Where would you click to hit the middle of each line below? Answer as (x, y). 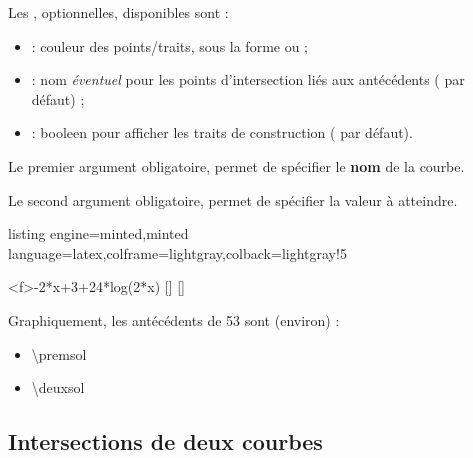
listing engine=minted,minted (98, 233)
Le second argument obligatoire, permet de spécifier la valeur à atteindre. (233, 199)
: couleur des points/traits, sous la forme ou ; (170, 45)
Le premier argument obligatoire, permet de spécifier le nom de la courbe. (236, 165)
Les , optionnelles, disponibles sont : (118, 12)
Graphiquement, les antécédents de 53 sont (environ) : (174, 319)
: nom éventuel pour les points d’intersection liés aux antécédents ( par (248, 79)
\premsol (59, 353)
